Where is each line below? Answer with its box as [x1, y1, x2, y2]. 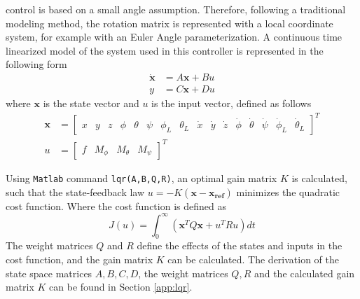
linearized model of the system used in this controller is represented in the [6, 43, 324, 57]
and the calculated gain [254, 265, 355, 280]
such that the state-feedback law [6, 184, 145, 199]
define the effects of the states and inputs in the [137, 238, 342, 253]
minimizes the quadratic [236, 184, 340, 199]
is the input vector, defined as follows [151, 96, 312, 111]
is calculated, [291, 170, 347, 185]
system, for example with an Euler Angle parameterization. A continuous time [6, 29, 342, 44]
